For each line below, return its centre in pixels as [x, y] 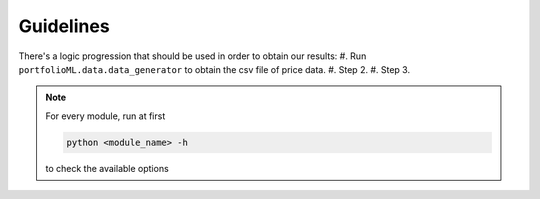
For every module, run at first [105, 116]
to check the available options [107, 168]
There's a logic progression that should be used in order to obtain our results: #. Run [192, 56]
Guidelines [64, 26]
